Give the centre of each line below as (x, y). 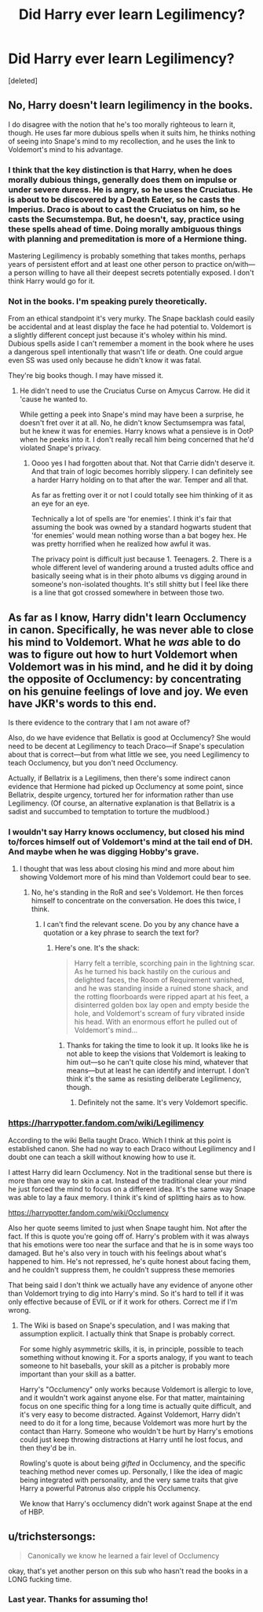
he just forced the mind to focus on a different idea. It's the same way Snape (132, 1189)
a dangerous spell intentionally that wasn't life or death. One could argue (126, 352)
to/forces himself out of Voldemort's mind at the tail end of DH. (130, 842)
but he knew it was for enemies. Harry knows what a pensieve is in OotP (136, 432)
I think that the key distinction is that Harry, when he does (121, 169)
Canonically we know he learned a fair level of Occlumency (123, 1555)
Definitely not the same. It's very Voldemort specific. (163, 1102)
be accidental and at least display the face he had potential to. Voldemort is (130, 327)
